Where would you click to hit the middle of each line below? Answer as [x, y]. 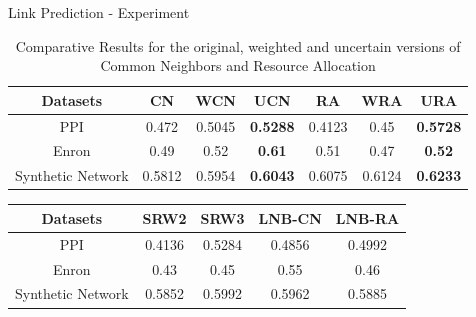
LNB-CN [290, 217]
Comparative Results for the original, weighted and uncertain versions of [238, 45]
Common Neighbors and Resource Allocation [238, 65]
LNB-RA [367, 217]
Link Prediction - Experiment [99, 12]
